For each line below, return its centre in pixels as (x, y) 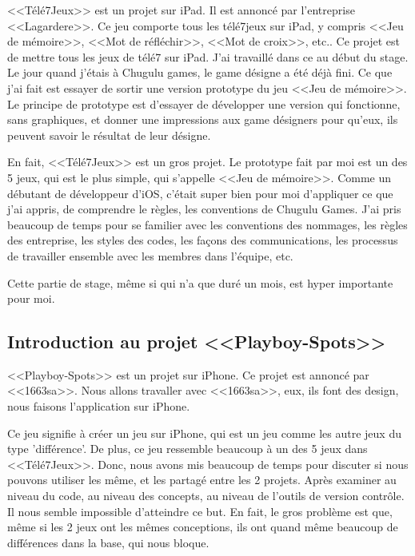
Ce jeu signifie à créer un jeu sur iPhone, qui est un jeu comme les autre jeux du (204, 433)
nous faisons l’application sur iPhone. (99, 406)
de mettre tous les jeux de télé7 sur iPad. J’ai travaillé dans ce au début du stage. (208, 56)
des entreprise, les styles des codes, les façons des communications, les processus (203, 240)
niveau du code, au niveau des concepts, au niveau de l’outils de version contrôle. (206, 496)
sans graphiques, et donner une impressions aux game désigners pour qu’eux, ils (203, 119)
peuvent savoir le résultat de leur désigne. (109, 135)
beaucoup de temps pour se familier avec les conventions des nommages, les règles (207, 224)
